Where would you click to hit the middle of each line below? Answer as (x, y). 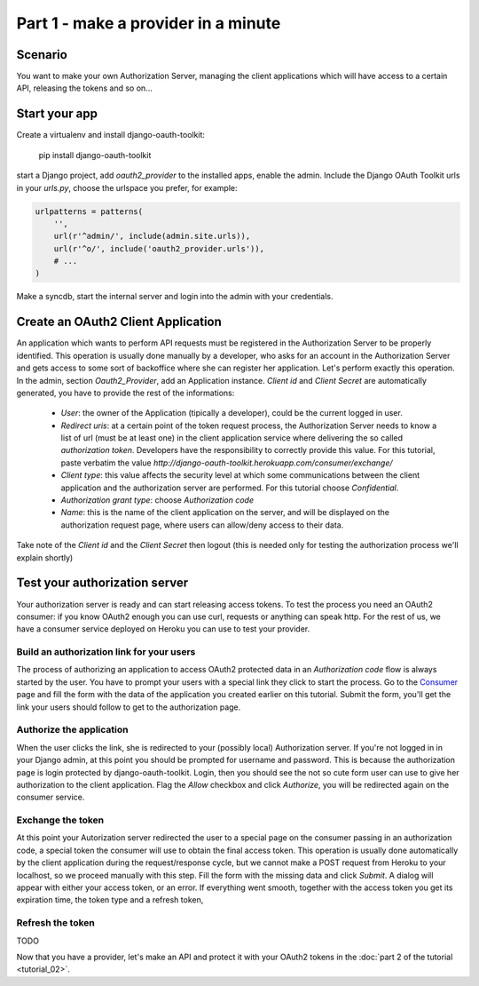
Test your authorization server (102, 583)
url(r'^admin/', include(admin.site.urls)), (152, 236)
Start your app (57, 114)
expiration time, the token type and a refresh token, (110, 900)
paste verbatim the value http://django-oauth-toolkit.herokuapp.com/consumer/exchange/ (227, 463)
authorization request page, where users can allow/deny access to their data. (202, 525)
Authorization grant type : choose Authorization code (157, 500)
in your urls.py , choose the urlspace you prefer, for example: (127, 187)
